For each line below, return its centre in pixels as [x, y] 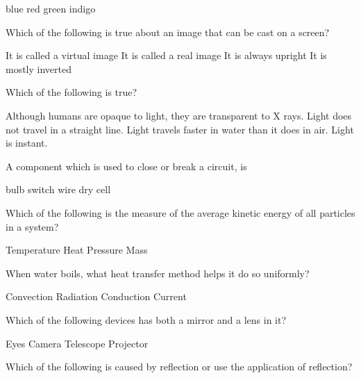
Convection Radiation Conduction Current [96, 296]
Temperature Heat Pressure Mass [77, 250]
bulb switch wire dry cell [58, 189]
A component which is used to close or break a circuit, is [126, 166]
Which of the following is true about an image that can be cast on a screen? [168, 32]
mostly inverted [39, 68]
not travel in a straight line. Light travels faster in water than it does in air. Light [180, 129]
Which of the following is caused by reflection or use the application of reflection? [179, 367]
